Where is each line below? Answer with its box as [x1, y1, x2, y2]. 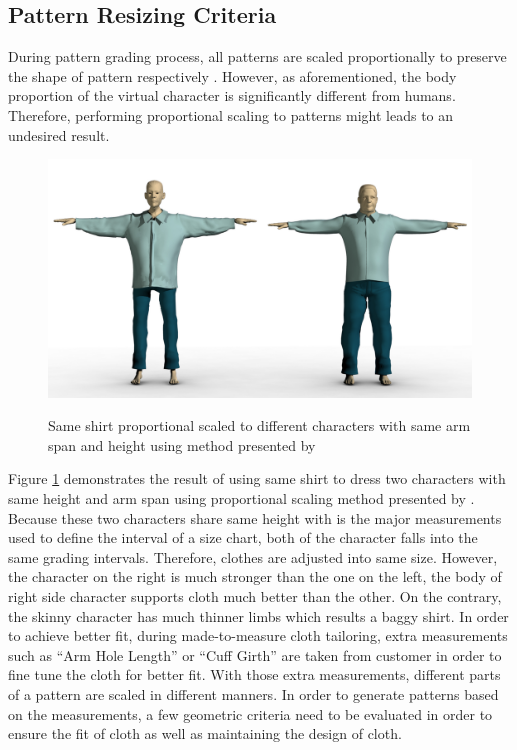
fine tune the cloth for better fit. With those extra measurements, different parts [8, 664, 501, 685]
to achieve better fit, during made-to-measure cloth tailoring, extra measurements [8, 625, 508, 646]
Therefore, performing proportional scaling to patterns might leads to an [8, 104, 454, 125]
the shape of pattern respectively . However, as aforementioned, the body [8, 65, 457, 86]
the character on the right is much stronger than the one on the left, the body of [8, 566, 502, 587]
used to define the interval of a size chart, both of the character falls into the [8, 527, 478, 548]
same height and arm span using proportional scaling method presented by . [8, 488, 475, 509]
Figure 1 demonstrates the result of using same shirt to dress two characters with [8, 468, 506, 489]
